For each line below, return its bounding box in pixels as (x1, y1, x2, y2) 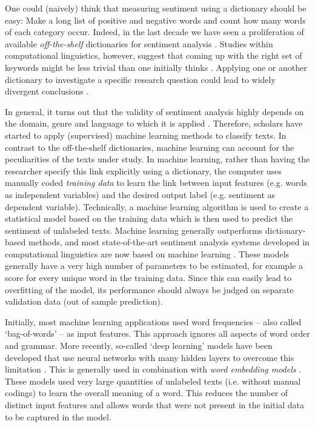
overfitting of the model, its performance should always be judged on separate (5, 283, 294, 296)
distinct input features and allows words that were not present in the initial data (5, 399, 305, 411)
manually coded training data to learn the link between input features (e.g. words (5, 176, 307, 189)
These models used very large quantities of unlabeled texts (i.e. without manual (5, 374, 301, 387)
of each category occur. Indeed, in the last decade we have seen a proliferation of (5, 25, 304, 38)
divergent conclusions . (5, 85, 89, 98)
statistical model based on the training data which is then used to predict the (5, 212, 293, 225)
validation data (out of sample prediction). (5, 295, 163, 308)
